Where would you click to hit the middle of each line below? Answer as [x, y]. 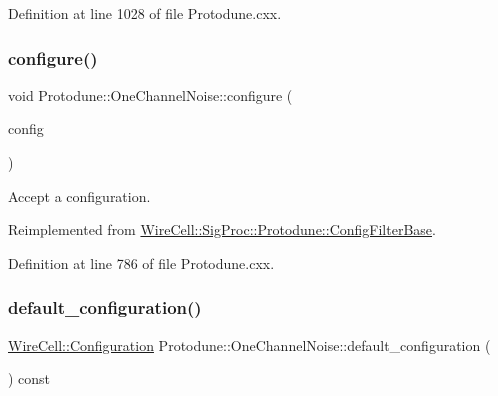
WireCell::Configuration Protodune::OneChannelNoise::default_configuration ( [249, 344]
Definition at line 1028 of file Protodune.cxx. [145, 13]
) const [29, 378]
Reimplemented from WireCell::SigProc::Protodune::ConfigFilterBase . [222, 229]
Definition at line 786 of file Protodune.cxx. [141, 262]
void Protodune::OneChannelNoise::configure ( [150, 94]
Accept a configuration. [79, 195]
